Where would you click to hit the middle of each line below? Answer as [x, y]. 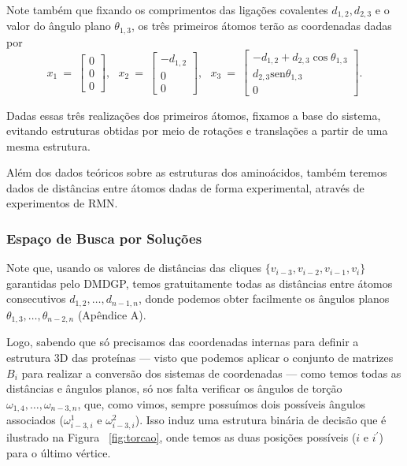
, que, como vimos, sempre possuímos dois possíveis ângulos [222, 403]
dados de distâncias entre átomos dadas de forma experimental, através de [185, 187]
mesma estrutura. [48, 145]
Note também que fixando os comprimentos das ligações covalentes [167, 9]
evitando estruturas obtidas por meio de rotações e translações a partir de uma [197, 130]
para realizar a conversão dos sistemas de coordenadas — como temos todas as [211, 373]
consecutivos [36, 298]
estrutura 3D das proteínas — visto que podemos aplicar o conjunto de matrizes [200, 357]
